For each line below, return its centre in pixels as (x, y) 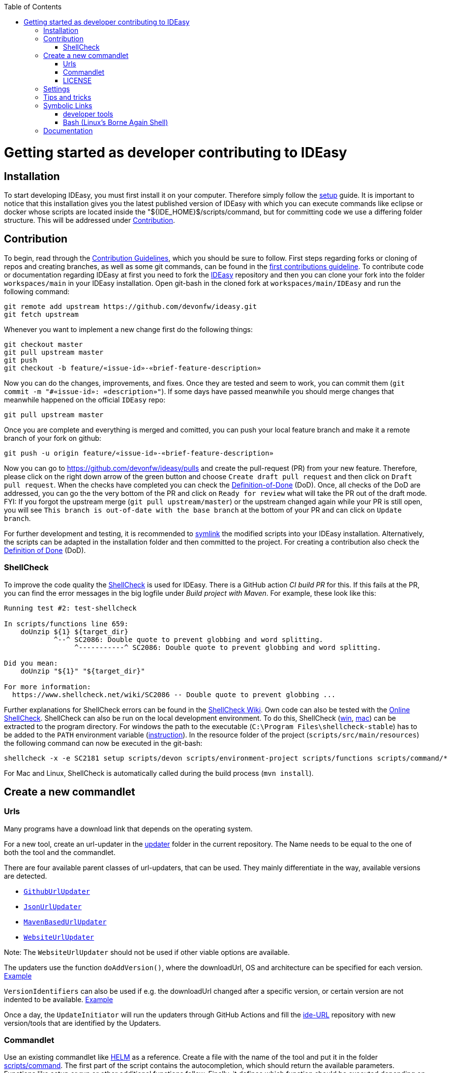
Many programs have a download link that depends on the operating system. (128, 828)
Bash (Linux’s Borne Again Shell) (116, 122)
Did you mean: (31, 663)
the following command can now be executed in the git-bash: (103, 743)
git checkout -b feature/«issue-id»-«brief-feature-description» (133, 368)
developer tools (88, 114)
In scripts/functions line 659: (66, 624)
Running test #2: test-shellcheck (70, 608)
